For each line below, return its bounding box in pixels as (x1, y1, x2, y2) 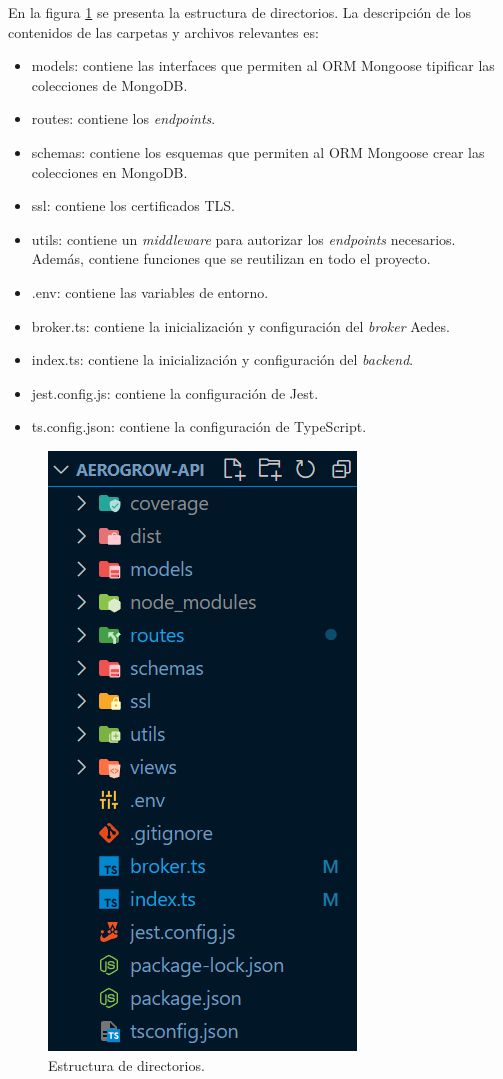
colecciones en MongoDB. (31, 161, 188, 182)
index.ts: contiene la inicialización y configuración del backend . (31, 349, 414, 370)
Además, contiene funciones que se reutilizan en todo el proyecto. (31, 248, 431, 269)
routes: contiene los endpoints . (31, 108, 216, 129)
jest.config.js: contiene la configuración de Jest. (31, 382, 319, 403)
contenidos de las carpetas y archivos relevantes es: (8, 21, 319, 42)
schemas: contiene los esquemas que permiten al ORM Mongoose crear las (31, 141, 485, 162)
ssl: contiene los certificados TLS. (31, 195, 235, 216)
